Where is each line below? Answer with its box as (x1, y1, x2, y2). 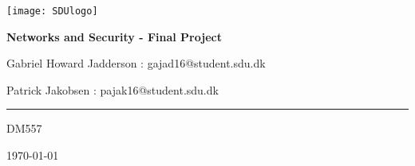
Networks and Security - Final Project (6, 28, 222, 44)
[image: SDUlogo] (6, 6, 98, 17)
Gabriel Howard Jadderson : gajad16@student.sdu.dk (6, 55, 266, 71)
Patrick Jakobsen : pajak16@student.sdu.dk (6, 81, 219, 98)
